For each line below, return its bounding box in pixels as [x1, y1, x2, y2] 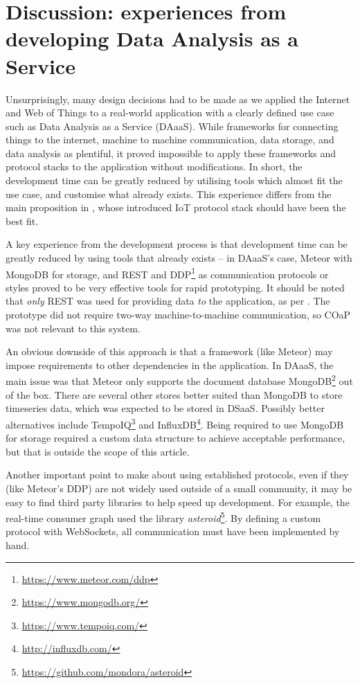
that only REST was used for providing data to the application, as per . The [6, 294, 330, 308]
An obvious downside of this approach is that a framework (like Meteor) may [6, 344, 333, 359]
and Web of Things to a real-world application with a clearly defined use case [6, 105, 334, 120]
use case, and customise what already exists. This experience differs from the [6, 186, 332, 201]
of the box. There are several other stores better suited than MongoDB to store [6, 387, 343, 402]
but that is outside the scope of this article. [6, 444, 190, 458]
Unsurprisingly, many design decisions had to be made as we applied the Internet [6, 91, 350, 106]
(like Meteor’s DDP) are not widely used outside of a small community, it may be [6, 480, 352, 495]
